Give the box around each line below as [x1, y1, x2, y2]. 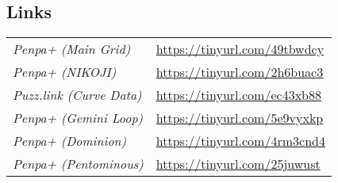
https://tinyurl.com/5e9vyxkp [156, 109, 324, 128]
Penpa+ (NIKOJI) [13, 63, 117, 82]
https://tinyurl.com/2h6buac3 [156, 63, 324, 82]
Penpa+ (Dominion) [13, 132, 127, 151]
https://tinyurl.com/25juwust [156, 154, 321, 173]
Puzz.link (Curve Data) [13, 86, 142, 105]
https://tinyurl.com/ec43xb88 [156, 86, 321, 105]
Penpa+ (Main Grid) [13, 40, 131, 59]
